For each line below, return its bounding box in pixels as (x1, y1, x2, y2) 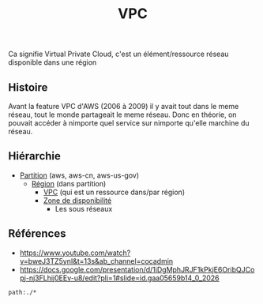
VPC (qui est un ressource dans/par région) (43, 187, 186, 197)
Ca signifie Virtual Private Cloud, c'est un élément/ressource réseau (8, 49, 229, 59)
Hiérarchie (8, 149, 62, 163)
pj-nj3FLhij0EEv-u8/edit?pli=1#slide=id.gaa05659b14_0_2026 (19, 273, 220, 283)
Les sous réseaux (54, 204, 113, 213)
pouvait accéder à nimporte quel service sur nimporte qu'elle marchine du (8, 118, 250, 127)
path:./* (8, 288, 37, 296)
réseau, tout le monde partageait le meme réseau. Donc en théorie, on (8, 110, 237, 119)
